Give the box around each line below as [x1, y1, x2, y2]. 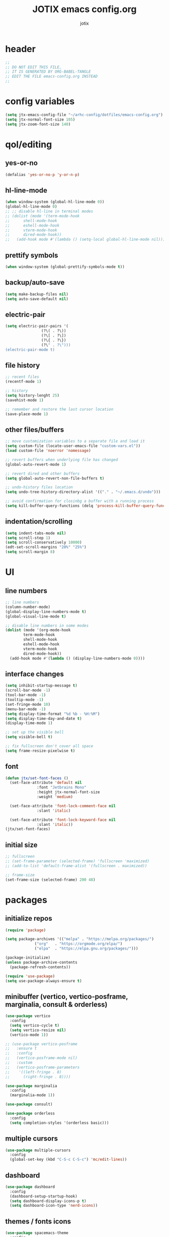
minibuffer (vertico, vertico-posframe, [5, 992, 128, 1001]
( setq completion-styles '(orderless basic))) [10, 1120, 109, 1126]
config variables [5, 96, 75, 107]
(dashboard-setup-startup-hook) [10, 1194, 78, 1199]
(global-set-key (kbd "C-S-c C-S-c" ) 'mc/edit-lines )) [10, 1157, 127, 1162]
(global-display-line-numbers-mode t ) [5, 609, 87, 614]
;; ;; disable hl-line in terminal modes [5, 209, 94, 214]
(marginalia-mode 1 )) [10, 1093, 55, 1098]
